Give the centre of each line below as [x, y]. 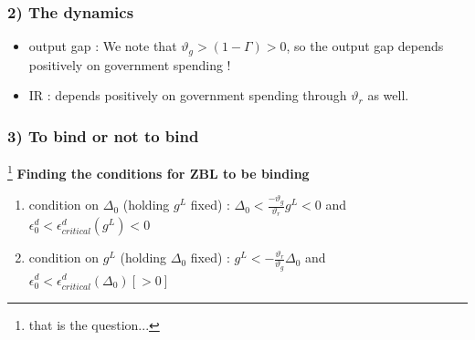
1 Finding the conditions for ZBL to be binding [158, 172]
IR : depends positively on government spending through [188, 95]
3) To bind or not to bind [103, 135]
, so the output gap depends [365, 46]
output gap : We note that [103, 46]
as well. [388, 95]
